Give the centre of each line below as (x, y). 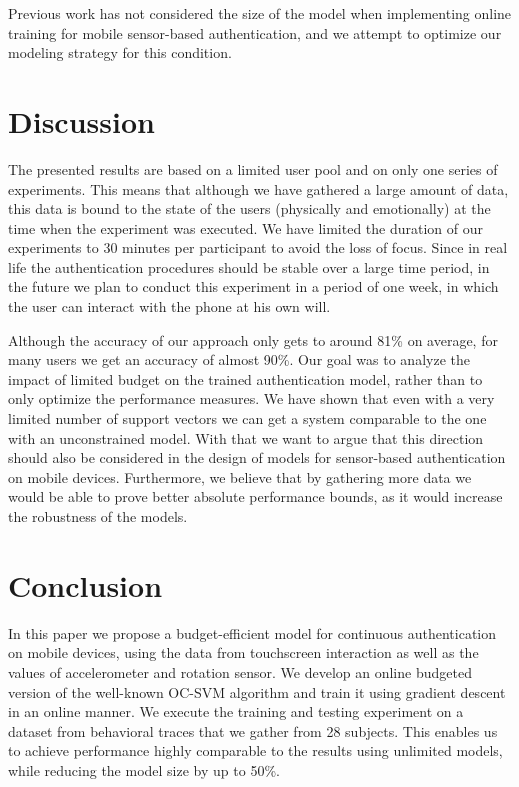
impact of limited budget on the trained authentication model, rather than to (245, 378)
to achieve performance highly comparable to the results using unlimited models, (255, 750)
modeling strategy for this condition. (120, 52)
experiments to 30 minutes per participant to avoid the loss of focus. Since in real (258, 247)
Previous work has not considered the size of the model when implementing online (260, 13)
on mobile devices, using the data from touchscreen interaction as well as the (243, 652)
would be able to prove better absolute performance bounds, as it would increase (255, 496)
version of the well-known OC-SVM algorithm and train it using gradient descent (257, 691)
